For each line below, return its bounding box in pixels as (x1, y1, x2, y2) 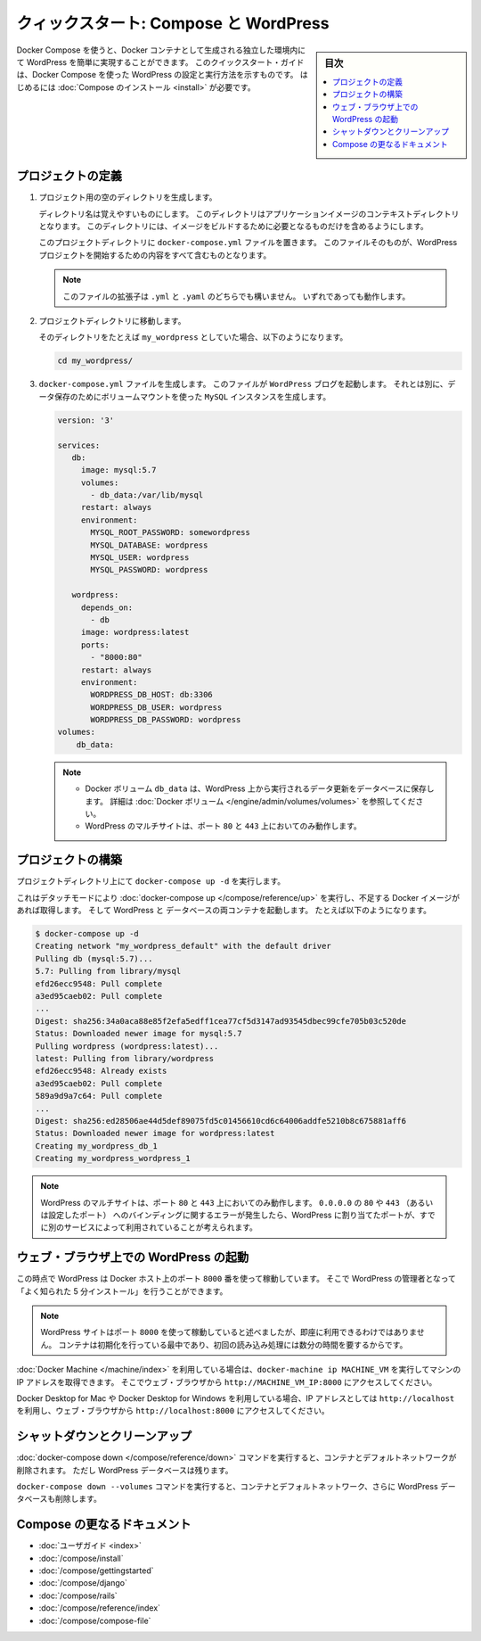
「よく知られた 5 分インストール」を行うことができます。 (16, 1285, 228, 1297)
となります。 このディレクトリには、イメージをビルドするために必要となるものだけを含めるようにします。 (38, 221, 429, 232)
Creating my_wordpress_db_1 (35, 1141, 158, 1150)
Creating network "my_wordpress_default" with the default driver (35, 941, 331, 952)
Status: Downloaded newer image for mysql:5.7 (35, 1028, 242, 1039)
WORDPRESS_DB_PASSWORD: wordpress (90, 714, 241, 725)
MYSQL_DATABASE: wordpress (90, 540, 208, 550)
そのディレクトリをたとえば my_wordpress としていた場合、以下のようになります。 (38, 332, 348, 342)
